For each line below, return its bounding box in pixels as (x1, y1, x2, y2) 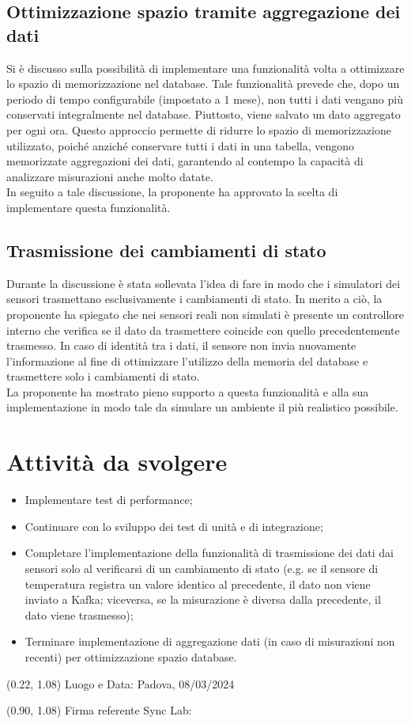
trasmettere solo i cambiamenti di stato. (6, 368, 200, 385)
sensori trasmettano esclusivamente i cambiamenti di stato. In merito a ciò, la (6, 290, 383, 307)
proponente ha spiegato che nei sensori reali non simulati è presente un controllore (6, 305, 405, 322)
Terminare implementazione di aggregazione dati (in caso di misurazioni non (25, 633, 395, 650)
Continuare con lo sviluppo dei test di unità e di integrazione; (25, 517, 323, 534)
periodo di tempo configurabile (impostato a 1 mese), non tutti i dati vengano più (6, 90, 403, 107)
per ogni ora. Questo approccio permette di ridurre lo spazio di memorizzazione (6, 121, 391, 138)
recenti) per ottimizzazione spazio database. (25, 648, 237, 665)
